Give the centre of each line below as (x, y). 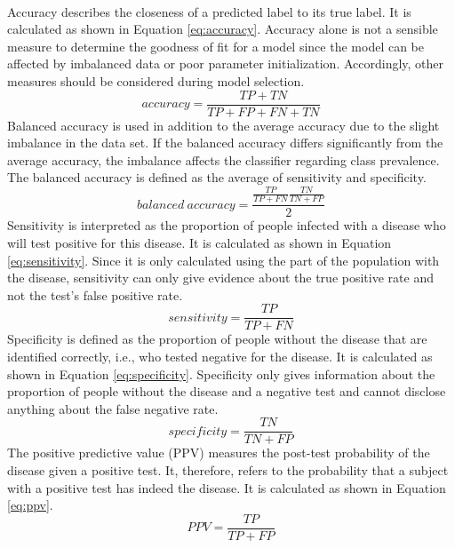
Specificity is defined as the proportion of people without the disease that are (217, 339)
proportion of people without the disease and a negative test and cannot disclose (227, 391)
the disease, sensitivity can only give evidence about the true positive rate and (220, 278)
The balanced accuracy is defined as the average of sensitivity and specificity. (217, 177)
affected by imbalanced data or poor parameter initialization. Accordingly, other (226, 64)
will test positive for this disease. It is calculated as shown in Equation (200, 242)
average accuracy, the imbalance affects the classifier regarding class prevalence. (224, 159)
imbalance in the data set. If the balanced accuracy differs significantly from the (225, 143)
